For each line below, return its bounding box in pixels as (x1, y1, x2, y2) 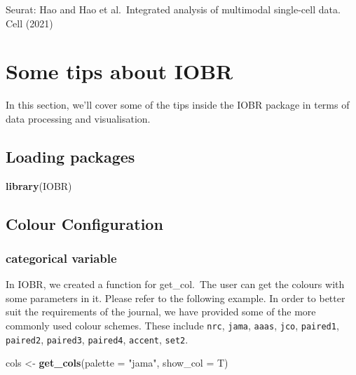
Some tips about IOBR (6, 57, 233, 86)
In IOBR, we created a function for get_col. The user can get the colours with (6, 277, 345, 292)
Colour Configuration (6, 212, 163, 234)
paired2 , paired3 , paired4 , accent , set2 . (6, 332, 189, 346)
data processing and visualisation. (6, 111, 151, 125)
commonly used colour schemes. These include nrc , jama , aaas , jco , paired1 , (6, 318, 339, 333)
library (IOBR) (6, 178, 72, 193)
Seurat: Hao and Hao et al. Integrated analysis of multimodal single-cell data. (6, 2, 341, 16)
